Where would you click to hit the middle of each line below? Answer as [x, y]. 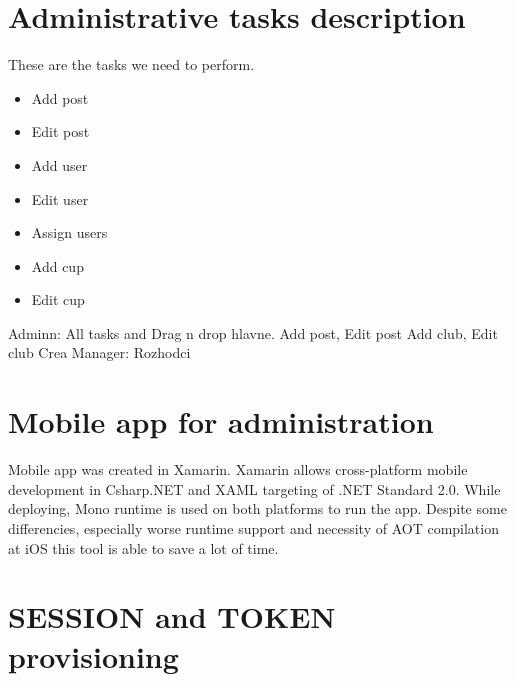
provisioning [93, 655]
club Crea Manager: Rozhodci [99, 352]
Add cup [57, 265]
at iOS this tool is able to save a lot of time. [143, 547]
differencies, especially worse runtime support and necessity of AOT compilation [253, 527]
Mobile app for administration [221, 421]
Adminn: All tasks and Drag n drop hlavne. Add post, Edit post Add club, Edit [253, 332]
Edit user [60, 198]
